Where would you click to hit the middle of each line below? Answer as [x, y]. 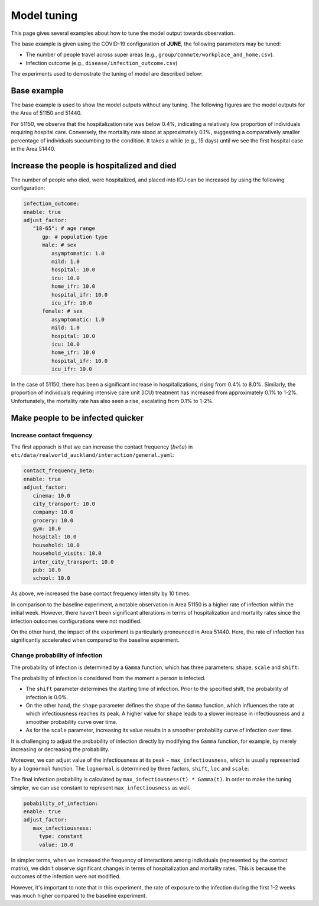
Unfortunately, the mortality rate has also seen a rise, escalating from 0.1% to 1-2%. [112, 401]
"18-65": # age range [64, 228]
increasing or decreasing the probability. [60, 749]
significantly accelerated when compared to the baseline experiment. [95, 640]
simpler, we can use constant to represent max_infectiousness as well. [101, 788]
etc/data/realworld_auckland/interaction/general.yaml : [93, 455]
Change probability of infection [57, 655]
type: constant [61, 837]
